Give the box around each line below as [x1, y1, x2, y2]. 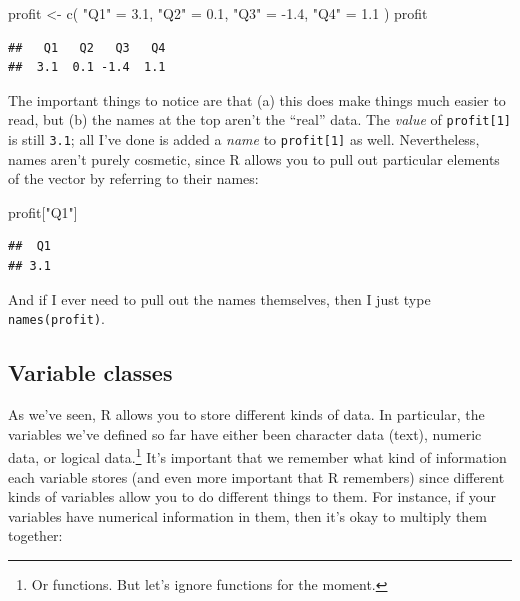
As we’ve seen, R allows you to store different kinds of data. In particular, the [8, 404, 485, 425]
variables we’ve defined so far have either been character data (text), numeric [8, 423, 482, 444]
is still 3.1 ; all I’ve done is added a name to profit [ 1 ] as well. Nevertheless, [8, 129, 480, 150]
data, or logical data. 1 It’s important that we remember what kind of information [8, 444, 507, 467]
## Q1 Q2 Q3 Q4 [8, 40, 166, 55]
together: [8, 525, 63, 546]
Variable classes [8, 357, 173, 388]
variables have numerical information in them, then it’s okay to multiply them [8, 505, 488, 526]
